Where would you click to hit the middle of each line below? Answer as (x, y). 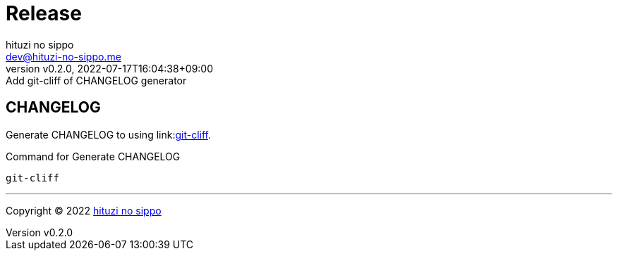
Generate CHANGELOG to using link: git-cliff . (108, 134)
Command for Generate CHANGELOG (93, 156)
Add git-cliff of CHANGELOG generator (96, 80)
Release (44, 13)
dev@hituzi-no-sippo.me (63, 56)
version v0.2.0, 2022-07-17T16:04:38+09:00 (110, 68)
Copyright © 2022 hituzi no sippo (84, 210)
